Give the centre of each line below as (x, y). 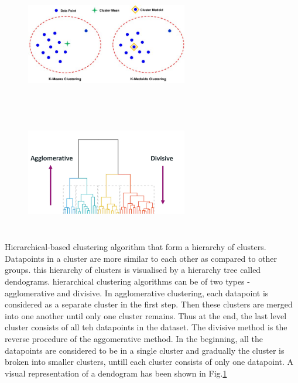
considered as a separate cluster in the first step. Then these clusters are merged (149, 304)
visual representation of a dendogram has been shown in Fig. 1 (116, 373)
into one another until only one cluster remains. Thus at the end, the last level (146, 315)
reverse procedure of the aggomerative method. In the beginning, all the (134, 338)
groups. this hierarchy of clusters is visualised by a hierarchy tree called (133, 270)
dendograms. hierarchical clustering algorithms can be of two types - (127, 281)
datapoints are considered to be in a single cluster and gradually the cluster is (145, 350)
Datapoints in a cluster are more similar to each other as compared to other (141, 258)
